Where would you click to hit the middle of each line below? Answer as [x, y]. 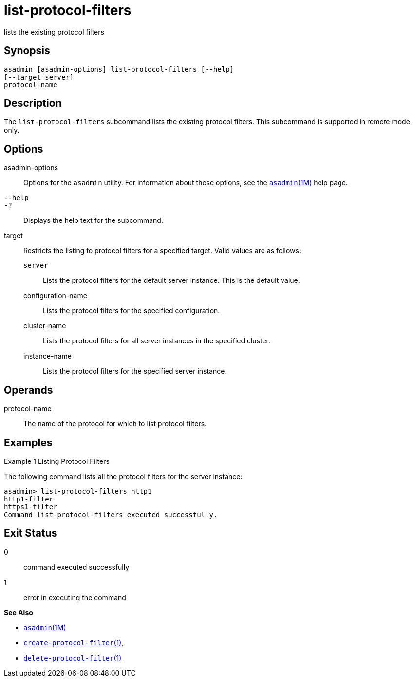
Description [33, 103]
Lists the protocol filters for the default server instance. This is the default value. [171, 280]
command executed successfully [76, 567]
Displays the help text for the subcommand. [93, 220]
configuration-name [55, 296]
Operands [28, 390]
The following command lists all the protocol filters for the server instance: [123, 476]
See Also [19, 612]
